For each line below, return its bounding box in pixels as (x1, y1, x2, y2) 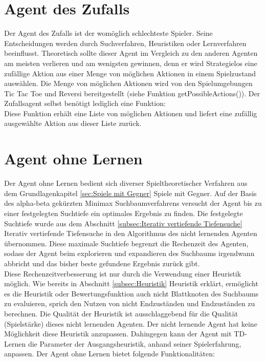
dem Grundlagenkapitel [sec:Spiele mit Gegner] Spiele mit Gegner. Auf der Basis (4, 187, 257, 198)
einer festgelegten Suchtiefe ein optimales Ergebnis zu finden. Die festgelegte (4, 207, 243, 218)
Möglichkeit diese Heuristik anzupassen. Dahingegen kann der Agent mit (4, 328, 232, 339)
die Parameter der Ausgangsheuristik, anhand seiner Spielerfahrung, (28, 338, 241, 349)
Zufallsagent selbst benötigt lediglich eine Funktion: (4, 98, 166, 109)
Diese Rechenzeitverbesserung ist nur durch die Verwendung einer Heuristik (4, 268, 241, 279)
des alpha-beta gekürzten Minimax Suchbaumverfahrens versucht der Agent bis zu (4, 198, 262, 208)
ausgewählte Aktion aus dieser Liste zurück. (4, 118, 142, 129)
